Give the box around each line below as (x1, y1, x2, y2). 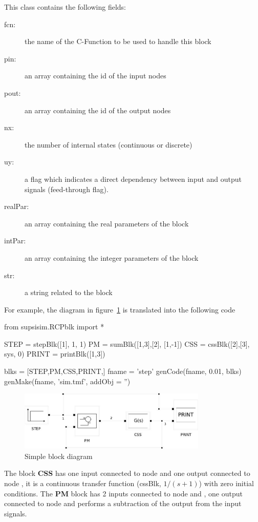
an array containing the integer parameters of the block (25, 252, 199, 263)
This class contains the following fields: (4, 2, 126, 12)
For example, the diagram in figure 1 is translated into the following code (4, 304, 235, 315)
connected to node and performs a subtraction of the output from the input (4, 498, 242, 509)
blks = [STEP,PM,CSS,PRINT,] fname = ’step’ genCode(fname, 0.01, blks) (4, 366, 242, 377)
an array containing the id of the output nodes (25, 105, 171, 115)
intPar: (4, 235, 26, 246)
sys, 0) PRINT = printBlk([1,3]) (4, 348, 105, 359)
